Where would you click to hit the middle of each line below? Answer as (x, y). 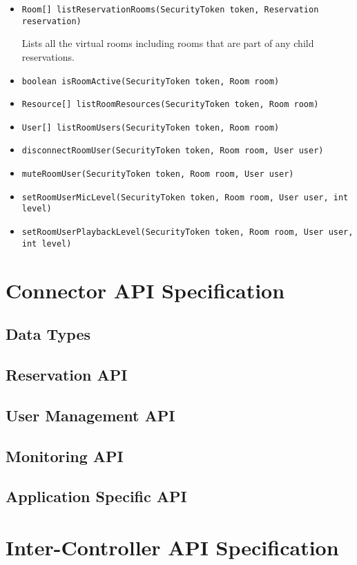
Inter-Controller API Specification (172, 547)
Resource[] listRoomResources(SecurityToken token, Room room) (170, 105)
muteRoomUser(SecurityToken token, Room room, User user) (158, 174)
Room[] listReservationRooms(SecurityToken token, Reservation (170, 10)
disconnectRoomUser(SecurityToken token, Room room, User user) (173, 151)
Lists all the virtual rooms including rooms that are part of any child (168, 43)
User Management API (90, 415)
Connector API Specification (145, 290)
